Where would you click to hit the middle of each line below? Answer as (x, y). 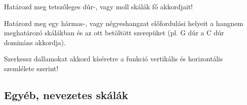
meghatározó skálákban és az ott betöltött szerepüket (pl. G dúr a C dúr (114, 33)
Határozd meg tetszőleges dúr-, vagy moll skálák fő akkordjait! (98, 6)
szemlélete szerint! (31, 68)
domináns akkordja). (35, 42)
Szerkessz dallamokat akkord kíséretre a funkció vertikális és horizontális (114, 59)
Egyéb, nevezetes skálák (66, 94)
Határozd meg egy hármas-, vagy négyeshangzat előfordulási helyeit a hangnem (124, 23)
